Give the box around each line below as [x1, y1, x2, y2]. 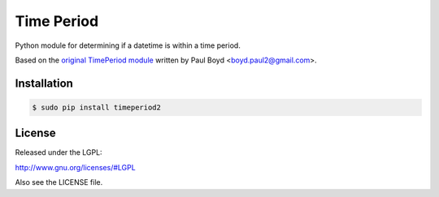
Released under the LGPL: [15, 148, 102, 157]
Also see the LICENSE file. [15, 178, 103, 187]
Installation [15, 76, 73, 90]
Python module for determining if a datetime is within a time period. [15, 41, 241, 50]
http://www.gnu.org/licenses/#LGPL [15, 162, 136, 172]
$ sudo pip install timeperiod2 [32, 102, 162, 112]
